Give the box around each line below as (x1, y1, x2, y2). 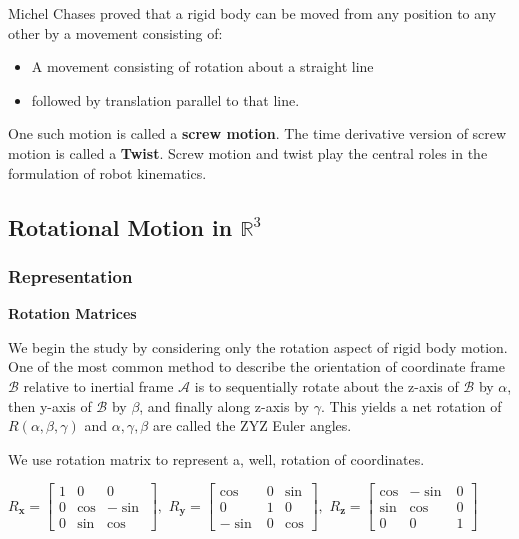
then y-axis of (8, 395, 92, 416)
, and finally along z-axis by (139, 395, 309, 416)
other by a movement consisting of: (8, 22, 223, 43)
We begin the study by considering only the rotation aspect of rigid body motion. (8, 336, 508, 357)
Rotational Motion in (8, 211, 233, 242)
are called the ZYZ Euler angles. (152, 415, 352, 436)
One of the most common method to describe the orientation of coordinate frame (8, 356, 505, 377)
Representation (8, 263, 133, 288)
